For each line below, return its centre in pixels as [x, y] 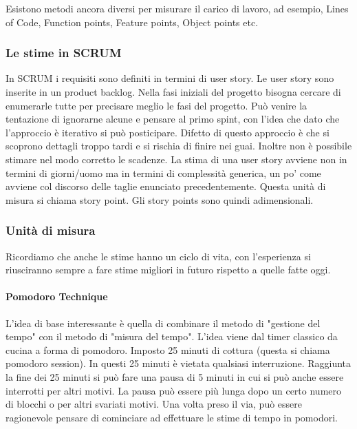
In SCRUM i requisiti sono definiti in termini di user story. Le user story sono [170, 78]
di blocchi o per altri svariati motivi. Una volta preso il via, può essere [154, 404]
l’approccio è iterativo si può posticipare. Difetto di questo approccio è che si [167, 132]
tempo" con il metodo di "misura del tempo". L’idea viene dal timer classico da [172, 336]
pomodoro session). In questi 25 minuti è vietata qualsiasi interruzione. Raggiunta [178, 363]
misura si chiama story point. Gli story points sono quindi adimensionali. [160, 199]
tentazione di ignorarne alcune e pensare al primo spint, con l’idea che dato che [173, 119]
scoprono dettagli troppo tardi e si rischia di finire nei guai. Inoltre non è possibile [179, 146]
